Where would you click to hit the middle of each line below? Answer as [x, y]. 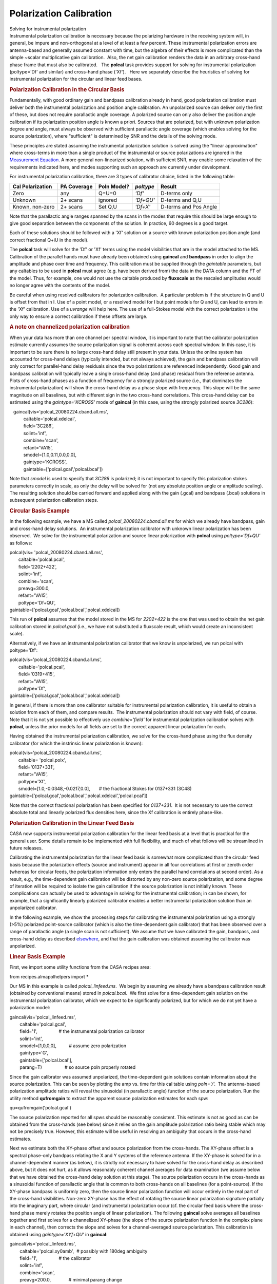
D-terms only [176, 193]
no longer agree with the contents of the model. [60, 286]
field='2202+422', [37, 567]
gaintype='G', [34, 1053]
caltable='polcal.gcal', [43, 1024]
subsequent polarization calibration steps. [54, 500]
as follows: [21, 543]
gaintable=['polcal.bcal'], [46, 1060]
